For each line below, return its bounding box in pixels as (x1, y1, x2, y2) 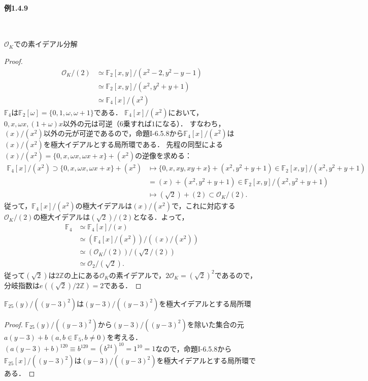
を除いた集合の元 (187, 319, 244, 329)
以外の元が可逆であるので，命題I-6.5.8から (43, 128, 184, 138)
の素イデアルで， (109, 269, 166, 280)
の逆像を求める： (135, 150, 192, 161)
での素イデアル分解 (13, 39, 78, 49)
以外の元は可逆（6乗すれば (62, 118, 152, 128)
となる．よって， (132, 212, 189, 222)
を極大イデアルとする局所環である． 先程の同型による (43, 139, 223, 150)
